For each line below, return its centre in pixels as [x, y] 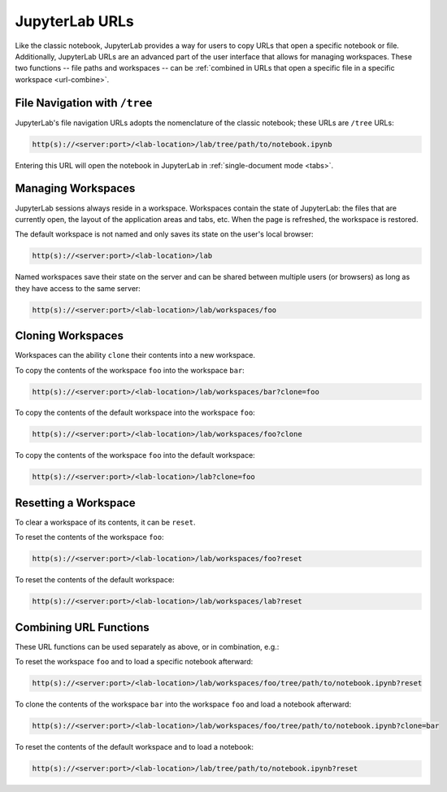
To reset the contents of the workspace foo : [89, 537]
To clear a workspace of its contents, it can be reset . [105, 522]
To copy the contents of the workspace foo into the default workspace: [135, 455]
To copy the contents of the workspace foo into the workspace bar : [130, 370]
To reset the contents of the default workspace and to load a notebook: [134, 747]
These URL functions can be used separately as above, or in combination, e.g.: [147, 646]
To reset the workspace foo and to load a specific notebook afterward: [134, 662]
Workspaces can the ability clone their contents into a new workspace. [135, 355]
